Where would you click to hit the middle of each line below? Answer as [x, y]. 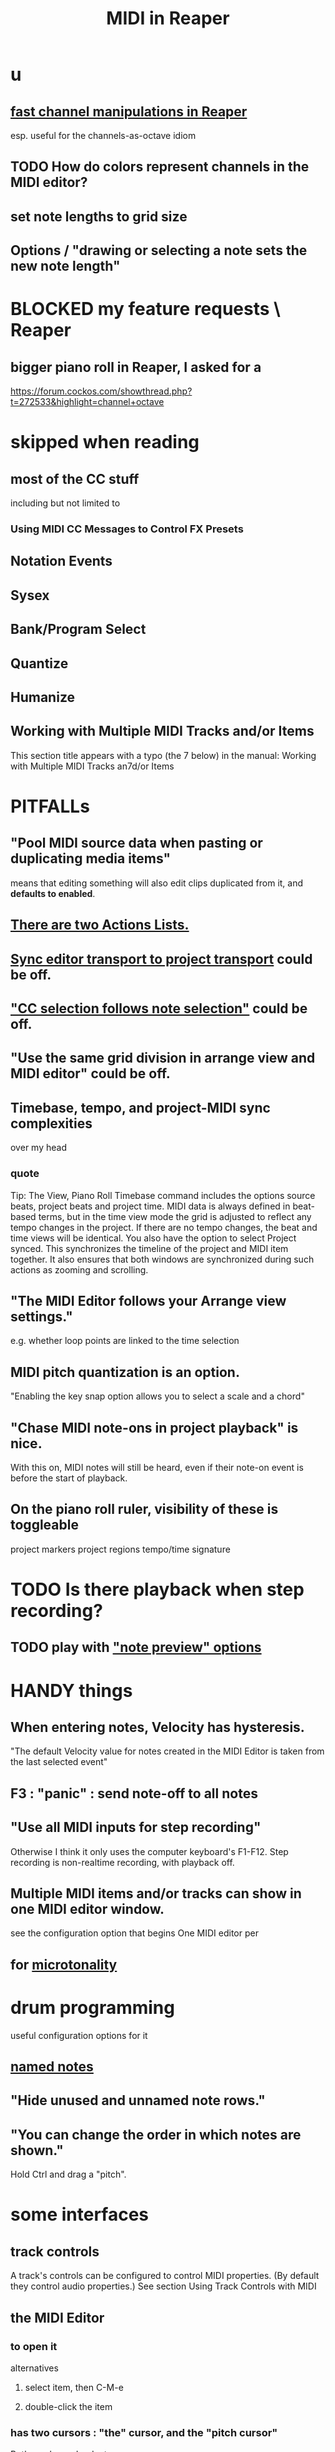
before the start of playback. [69, 1478]
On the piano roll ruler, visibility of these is [144, 1509]
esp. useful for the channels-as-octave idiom [103, 135]
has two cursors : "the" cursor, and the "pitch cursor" [144, 2432]
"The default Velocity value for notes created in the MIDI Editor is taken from [167, 1751]
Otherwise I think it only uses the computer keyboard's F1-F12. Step [149, 1851]
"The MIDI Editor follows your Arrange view [148, 1300]
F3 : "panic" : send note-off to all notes [134, 1793]
